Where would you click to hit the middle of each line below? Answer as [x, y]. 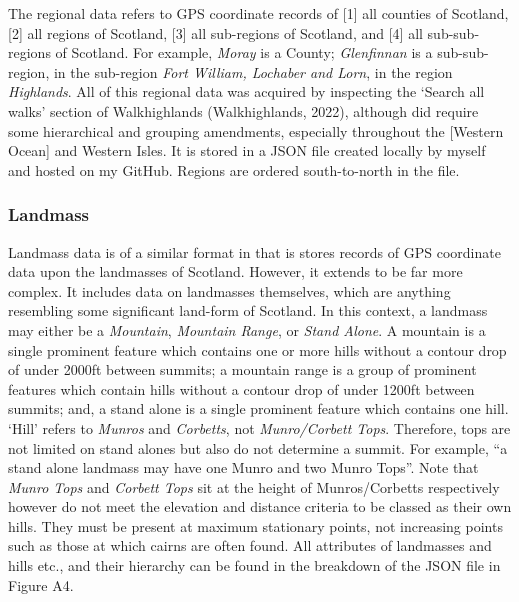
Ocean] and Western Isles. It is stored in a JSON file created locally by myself [247, 150]
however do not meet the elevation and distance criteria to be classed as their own [260, 506]
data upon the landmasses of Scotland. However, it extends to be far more [235, 271]
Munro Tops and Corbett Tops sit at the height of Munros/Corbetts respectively [254, 486]
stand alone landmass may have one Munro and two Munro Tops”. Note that [243, 467]
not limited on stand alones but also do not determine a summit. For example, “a [258, 447]
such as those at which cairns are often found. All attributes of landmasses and [250, 545]
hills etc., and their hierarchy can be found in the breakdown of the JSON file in [254, 565]
